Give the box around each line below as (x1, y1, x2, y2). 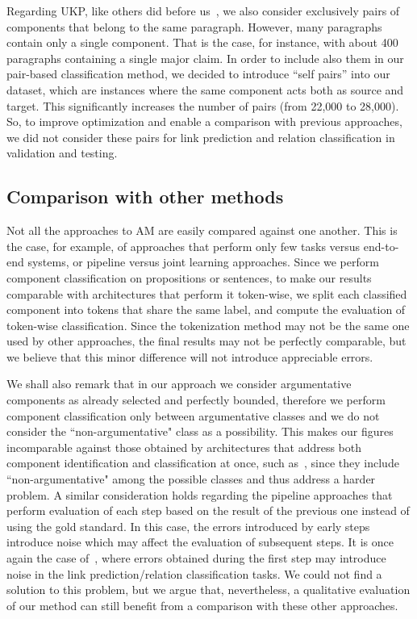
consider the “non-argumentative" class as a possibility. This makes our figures (6, 423, 394, 440)
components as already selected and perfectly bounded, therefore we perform (6, 391, 386, 408)
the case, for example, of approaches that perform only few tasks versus (6, 237, 361, 254)
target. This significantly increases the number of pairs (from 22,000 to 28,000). (6, 97, 399, 114)
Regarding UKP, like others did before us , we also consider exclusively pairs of (6, 2, 400, 19)
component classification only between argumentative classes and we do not (6, 407, 380, 424)
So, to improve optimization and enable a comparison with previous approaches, (6, 113, 402, 130)
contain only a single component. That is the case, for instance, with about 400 (6, 34, 398, 51)
